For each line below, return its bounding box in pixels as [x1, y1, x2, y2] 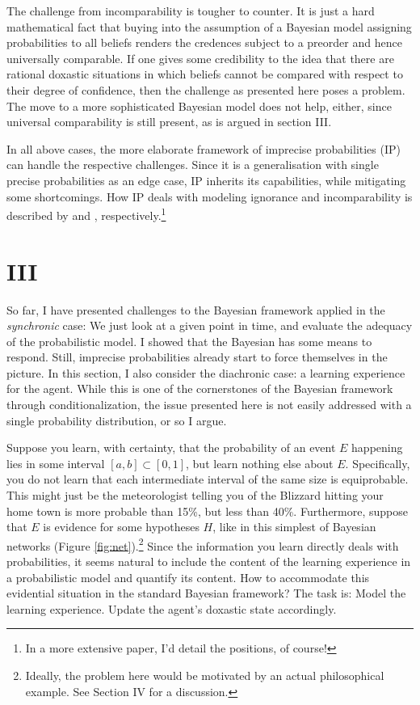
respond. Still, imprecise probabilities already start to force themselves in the [6, 348, 388, 365]
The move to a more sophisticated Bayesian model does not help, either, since [6, 97, 392, 114]
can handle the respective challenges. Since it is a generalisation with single [6, 156, 379, 173]
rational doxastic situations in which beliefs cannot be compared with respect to [6, 65, 403, 82]
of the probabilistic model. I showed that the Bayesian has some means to [6, 332, 372, 349]
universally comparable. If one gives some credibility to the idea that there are [6, 49, 394, 66]
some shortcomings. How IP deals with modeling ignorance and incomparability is [6, 188, 413, 205]
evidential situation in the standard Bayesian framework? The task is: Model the [6, 585, 406, 602]
